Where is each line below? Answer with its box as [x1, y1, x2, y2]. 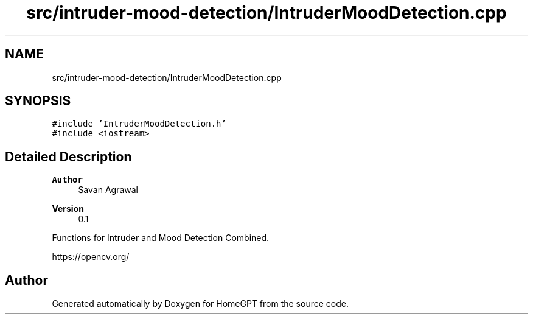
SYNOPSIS [5, 93, 71, 109]
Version [52, 203, 84, 214]
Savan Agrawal [78, 184, 138, 195]
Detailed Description [5, 149, 132, 164]
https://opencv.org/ [52, 251, 130, 262]
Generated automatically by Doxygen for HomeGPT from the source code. [52, 298, 349, 309]
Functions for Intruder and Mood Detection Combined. [52, 233, 270, 244]
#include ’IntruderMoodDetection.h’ [52, 119, 226, 129]
